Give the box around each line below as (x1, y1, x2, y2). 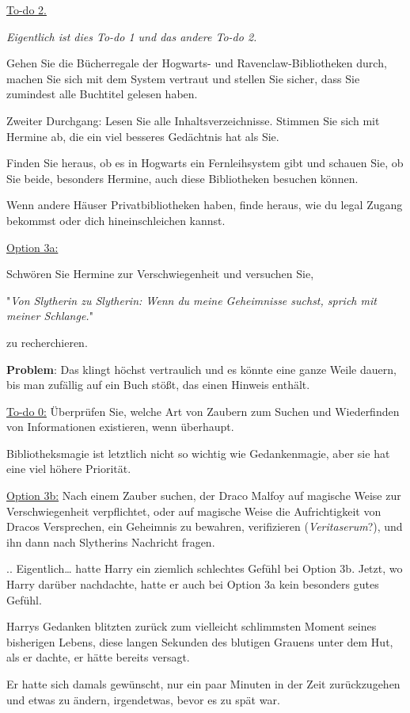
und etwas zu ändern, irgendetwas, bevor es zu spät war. (6, 691, 280, 707)
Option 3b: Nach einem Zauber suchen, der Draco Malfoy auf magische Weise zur (6, 487, 401, 504)
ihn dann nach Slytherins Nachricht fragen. (6, 533, 215, 550)
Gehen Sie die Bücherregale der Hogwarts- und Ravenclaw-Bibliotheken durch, (6, 55, 387, 71)
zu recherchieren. (6, 334, 88, 350)
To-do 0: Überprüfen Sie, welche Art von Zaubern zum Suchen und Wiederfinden (6, 402, 400, 419)
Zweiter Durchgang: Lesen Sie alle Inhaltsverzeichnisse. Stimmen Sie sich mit (6, 112, 380, 128)
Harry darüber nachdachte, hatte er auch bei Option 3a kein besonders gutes (6, 576, 379, 593)
